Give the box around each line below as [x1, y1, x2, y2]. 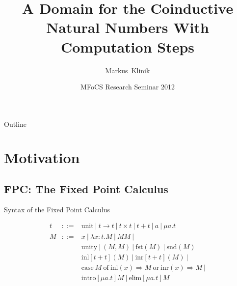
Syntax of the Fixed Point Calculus [4, 204, 110, 214]
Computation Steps [60, 36, 195, 57]
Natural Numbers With [46, 17, 209, 37]
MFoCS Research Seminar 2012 [80, 82, 175, 92]
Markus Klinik [105, 65, 150, 75]
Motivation [4, 147, 80, 168]
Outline [4, 118, 26, 129]
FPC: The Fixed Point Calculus [4, 181, 168, 197]
